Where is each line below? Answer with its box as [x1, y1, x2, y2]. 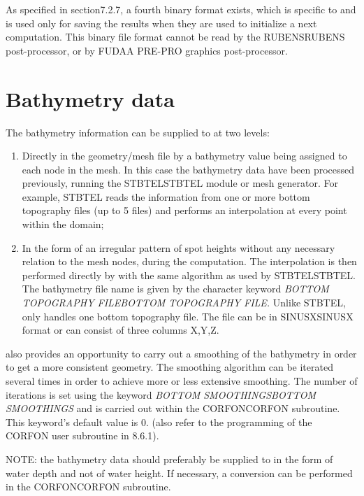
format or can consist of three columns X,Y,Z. [22, 323, 219, 337]
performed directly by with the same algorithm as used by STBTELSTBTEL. [22, 267, 356, 282]
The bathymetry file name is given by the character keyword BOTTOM [22, 281, 329, 296]
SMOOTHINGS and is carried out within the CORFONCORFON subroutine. [6, 401, 340, 416]
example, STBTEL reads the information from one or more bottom [22, 189, 310, 204]
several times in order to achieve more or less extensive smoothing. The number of [6, 374, 358, 388]
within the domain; [22, 217, 104, 232]
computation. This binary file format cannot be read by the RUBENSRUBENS [6, 29, 345, 44]
